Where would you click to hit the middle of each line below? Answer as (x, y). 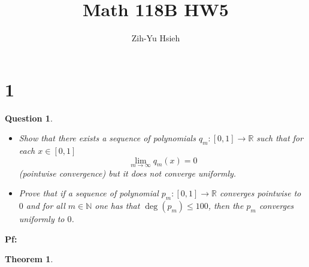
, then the (226, 206)
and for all (46, 206)
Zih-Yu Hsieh (156, 38)
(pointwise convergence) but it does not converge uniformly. (128, 173)
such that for (280, 138)
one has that (117, 206)
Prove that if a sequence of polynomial (89, 193)
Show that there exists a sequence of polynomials (107, 138)
